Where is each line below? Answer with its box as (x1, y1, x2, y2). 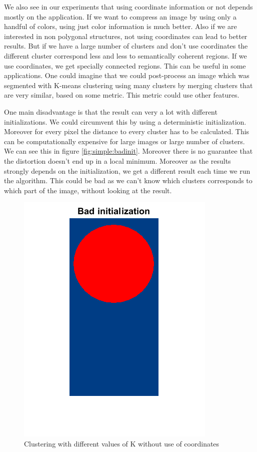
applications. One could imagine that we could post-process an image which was (4, 70, 249, 81)
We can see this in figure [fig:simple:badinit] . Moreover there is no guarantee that (4, 146, 253, 156)
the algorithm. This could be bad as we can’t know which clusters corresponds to (4, 175, 252, 186)
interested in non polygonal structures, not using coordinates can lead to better (4, 31, 247, 41)
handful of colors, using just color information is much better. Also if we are (4, 21, 237, 32)
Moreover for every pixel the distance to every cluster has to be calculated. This (4, 126, 249, 137)
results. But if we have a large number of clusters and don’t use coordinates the (4, 41, 248, 51)
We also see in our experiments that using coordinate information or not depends (4, 2, 253, 12)
